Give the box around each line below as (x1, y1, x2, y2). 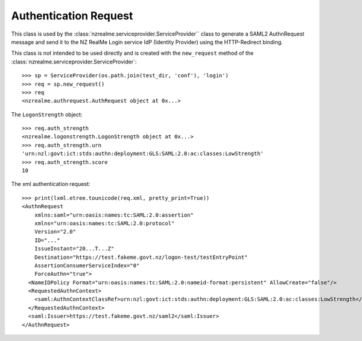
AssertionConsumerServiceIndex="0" (34, 262, 140, 269)
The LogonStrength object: (11, 110, 83, 118)
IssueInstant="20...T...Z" (34, 245, 115, 252)
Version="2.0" (34, 228, 77, 235)
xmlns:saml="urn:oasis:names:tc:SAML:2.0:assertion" (34, 211, 194, 218)
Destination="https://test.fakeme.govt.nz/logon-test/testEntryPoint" (34, 253, 248, 261)
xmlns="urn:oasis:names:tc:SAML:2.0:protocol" (34, 220, 175, 226)
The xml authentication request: (11, 180, 91, 188)
